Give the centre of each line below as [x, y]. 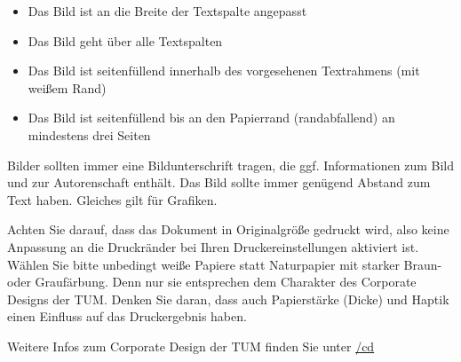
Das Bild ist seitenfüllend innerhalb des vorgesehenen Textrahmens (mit [224, 71]
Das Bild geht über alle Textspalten [125, 40]
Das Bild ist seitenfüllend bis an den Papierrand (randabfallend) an [211, 118]
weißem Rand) [67, 87]
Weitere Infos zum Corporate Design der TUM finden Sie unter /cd [191, 346]
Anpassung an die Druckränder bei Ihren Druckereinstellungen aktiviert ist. [213, 246]
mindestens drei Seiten [89, 134]
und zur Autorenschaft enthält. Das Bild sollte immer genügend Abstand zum [219, 182]
